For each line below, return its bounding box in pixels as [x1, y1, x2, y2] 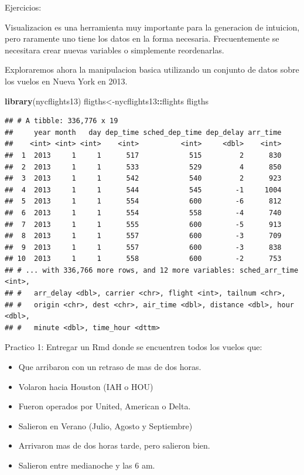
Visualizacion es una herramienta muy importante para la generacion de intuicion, [5, 21, 300, 33]
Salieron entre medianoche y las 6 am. [18, 459, 155, 471]
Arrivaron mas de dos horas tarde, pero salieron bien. [18, 439, 210, 452]
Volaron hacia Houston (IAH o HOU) [18, 380, 153, 392]
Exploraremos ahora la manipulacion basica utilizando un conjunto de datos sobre [5, 63, 299, 76]
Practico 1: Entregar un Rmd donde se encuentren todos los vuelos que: [5, 341, 262, 353]
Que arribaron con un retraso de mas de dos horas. [18, 361, 201, 373]
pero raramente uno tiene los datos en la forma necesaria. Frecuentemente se [5, 32, 279, 45]
